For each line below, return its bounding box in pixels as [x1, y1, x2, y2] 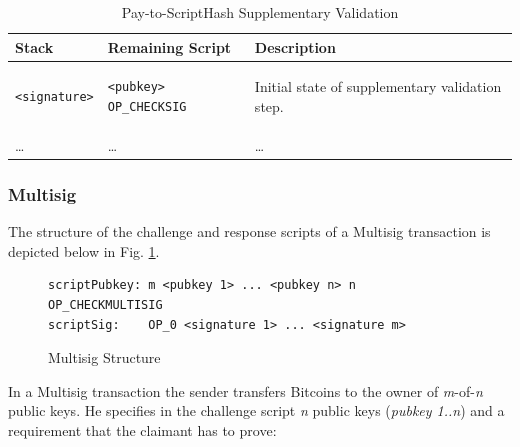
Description [254, 36, 336, 57]
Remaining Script [107, 36, 232, 57]
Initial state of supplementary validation [254, 76, 502, 97]
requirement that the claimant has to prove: [8, 419, 277, 440]
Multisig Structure [48, 347, 161, 368]
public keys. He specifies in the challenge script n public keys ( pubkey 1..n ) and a [8, 400, 505, 421]
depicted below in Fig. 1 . [8, 240, 160, 261]
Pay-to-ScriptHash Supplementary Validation [121, 2, 399, 22]
